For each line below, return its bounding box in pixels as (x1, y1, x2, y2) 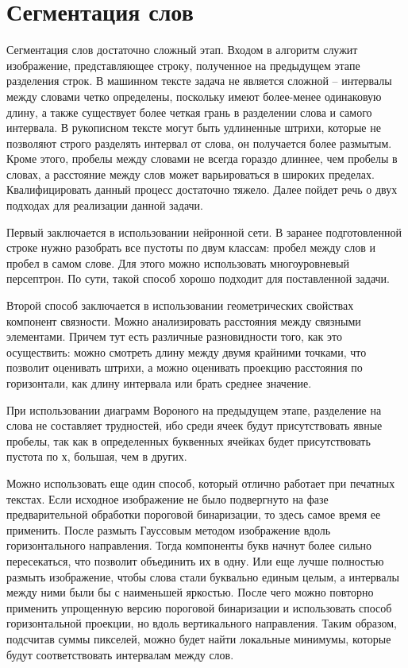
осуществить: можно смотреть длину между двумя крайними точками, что (6, 343, 367, 360)
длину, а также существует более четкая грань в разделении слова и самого (6, 103, 372, 120)
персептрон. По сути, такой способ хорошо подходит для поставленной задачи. (6, 270, 390, 287)
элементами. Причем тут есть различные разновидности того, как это (6, 328, 342, 345)
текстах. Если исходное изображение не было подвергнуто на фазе (6, 490, 329, 507)
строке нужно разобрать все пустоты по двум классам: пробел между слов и (6, 239, 375, 256)
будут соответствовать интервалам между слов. (6, 646, 234, 662)
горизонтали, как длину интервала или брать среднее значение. (6, 375, 312, 391)
